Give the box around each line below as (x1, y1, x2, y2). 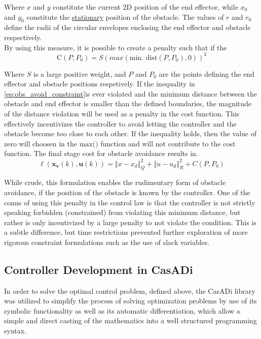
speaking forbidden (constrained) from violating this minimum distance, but (4, 207, 241, 218)
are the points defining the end (159, 68, 254, 79)
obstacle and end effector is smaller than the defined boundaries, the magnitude (4, 98, 252, 109)
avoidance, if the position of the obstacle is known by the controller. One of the (4, 187, 250, 197)
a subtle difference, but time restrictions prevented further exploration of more (4, 227, 248, 237)
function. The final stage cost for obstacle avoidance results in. (4, 148, 198, 159)
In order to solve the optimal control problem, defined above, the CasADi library (4, 285, 255, 296)
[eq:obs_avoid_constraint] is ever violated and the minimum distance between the (4, 88, 257, 99)
